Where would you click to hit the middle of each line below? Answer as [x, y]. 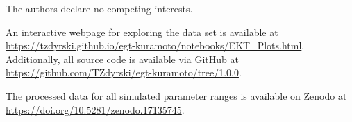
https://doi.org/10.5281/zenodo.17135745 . [95, 109]
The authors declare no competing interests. [99, 8]
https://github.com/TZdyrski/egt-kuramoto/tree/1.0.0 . [124, 72]
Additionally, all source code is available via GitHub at [122, 59]
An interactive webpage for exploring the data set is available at [142, 32]
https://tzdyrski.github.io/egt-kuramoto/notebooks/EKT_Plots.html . [155, 45]
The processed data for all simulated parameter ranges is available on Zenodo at [176, 95]
